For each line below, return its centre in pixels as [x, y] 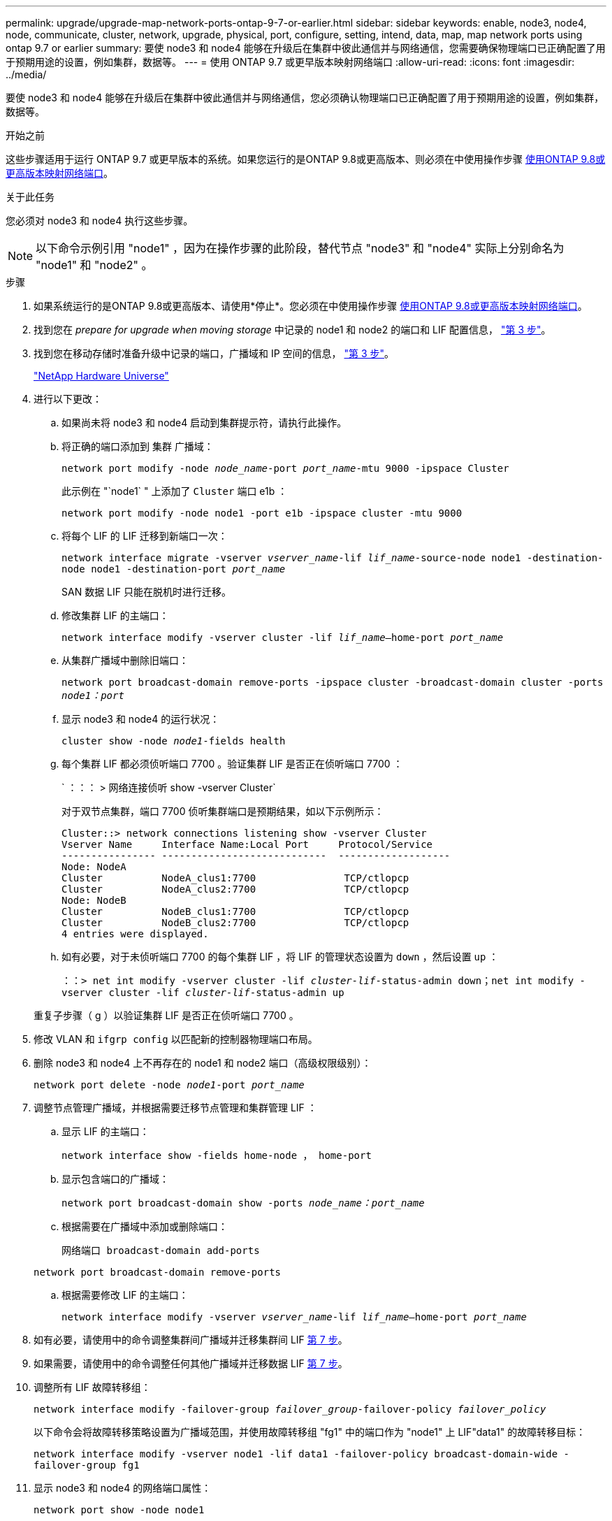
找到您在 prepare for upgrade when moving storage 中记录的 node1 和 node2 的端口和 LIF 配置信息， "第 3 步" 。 [292, 330]
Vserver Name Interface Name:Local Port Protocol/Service [247, 844]
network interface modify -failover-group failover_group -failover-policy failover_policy [290, 1409]
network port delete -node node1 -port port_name [169, 1085]
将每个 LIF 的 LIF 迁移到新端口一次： [145, 536]
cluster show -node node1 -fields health [174, 741]
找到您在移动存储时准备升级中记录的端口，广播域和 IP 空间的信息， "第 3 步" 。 [214, 353]
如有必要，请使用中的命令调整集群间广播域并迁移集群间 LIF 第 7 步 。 [191, 1340]
